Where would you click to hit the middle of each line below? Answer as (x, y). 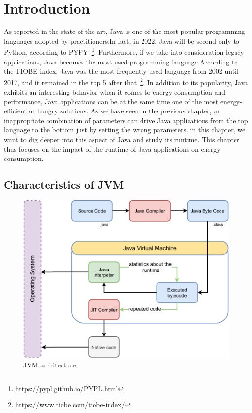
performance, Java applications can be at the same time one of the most (111, 101)
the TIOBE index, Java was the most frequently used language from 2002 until (121, 71)
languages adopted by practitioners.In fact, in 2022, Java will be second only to (122, 40)
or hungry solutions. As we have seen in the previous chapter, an (125, 111)
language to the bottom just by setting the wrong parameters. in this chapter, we (125, 130)
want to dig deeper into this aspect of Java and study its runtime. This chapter (122, 139)
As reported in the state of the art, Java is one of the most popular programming (125, 31)
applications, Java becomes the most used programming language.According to (121, 61)
